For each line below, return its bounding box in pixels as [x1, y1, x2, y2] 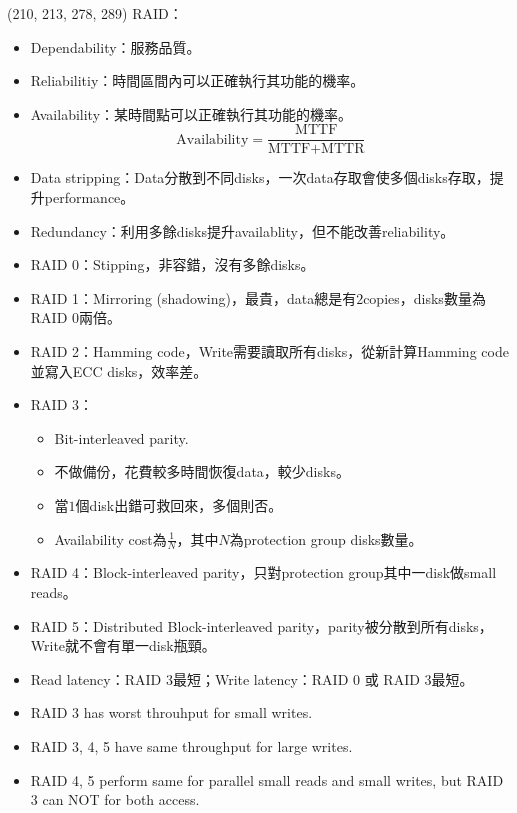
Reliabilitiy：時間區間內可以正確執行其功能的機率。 [30, 70, 365, 91]
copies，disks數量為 [363, 287, 486, 308]
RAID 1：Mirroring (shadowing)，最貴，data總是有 [30, 287, 357, 308]
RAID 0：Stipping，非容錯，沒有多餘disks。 [30, 254, 315, 275]
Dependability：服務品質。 [30, 36, 201, 57]
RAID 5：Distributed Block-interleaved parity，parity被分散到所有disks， [30, 615, 493, 636]
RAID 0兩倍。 [30, 307, 122, 328]
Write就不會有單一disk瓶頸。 [30, 635, 216, 656]
